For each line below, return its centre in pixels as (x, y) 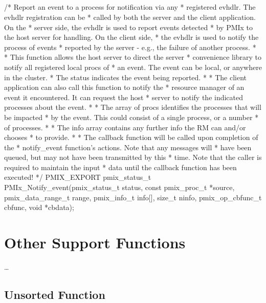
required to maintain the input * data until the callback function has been (120, 167)
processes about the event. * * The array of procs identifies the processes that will (133, 107)
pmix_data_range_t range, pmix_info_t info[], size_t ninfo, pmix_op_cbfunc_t (133, 197)
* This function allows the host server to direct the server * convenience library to (133, 57)
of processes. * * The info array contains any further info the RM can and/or (125, 127)
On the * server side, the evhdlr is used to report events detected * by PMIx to (129, 27)
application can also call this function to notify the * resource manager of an (124, 87)
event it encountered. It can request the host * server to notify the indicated (124, 97)
